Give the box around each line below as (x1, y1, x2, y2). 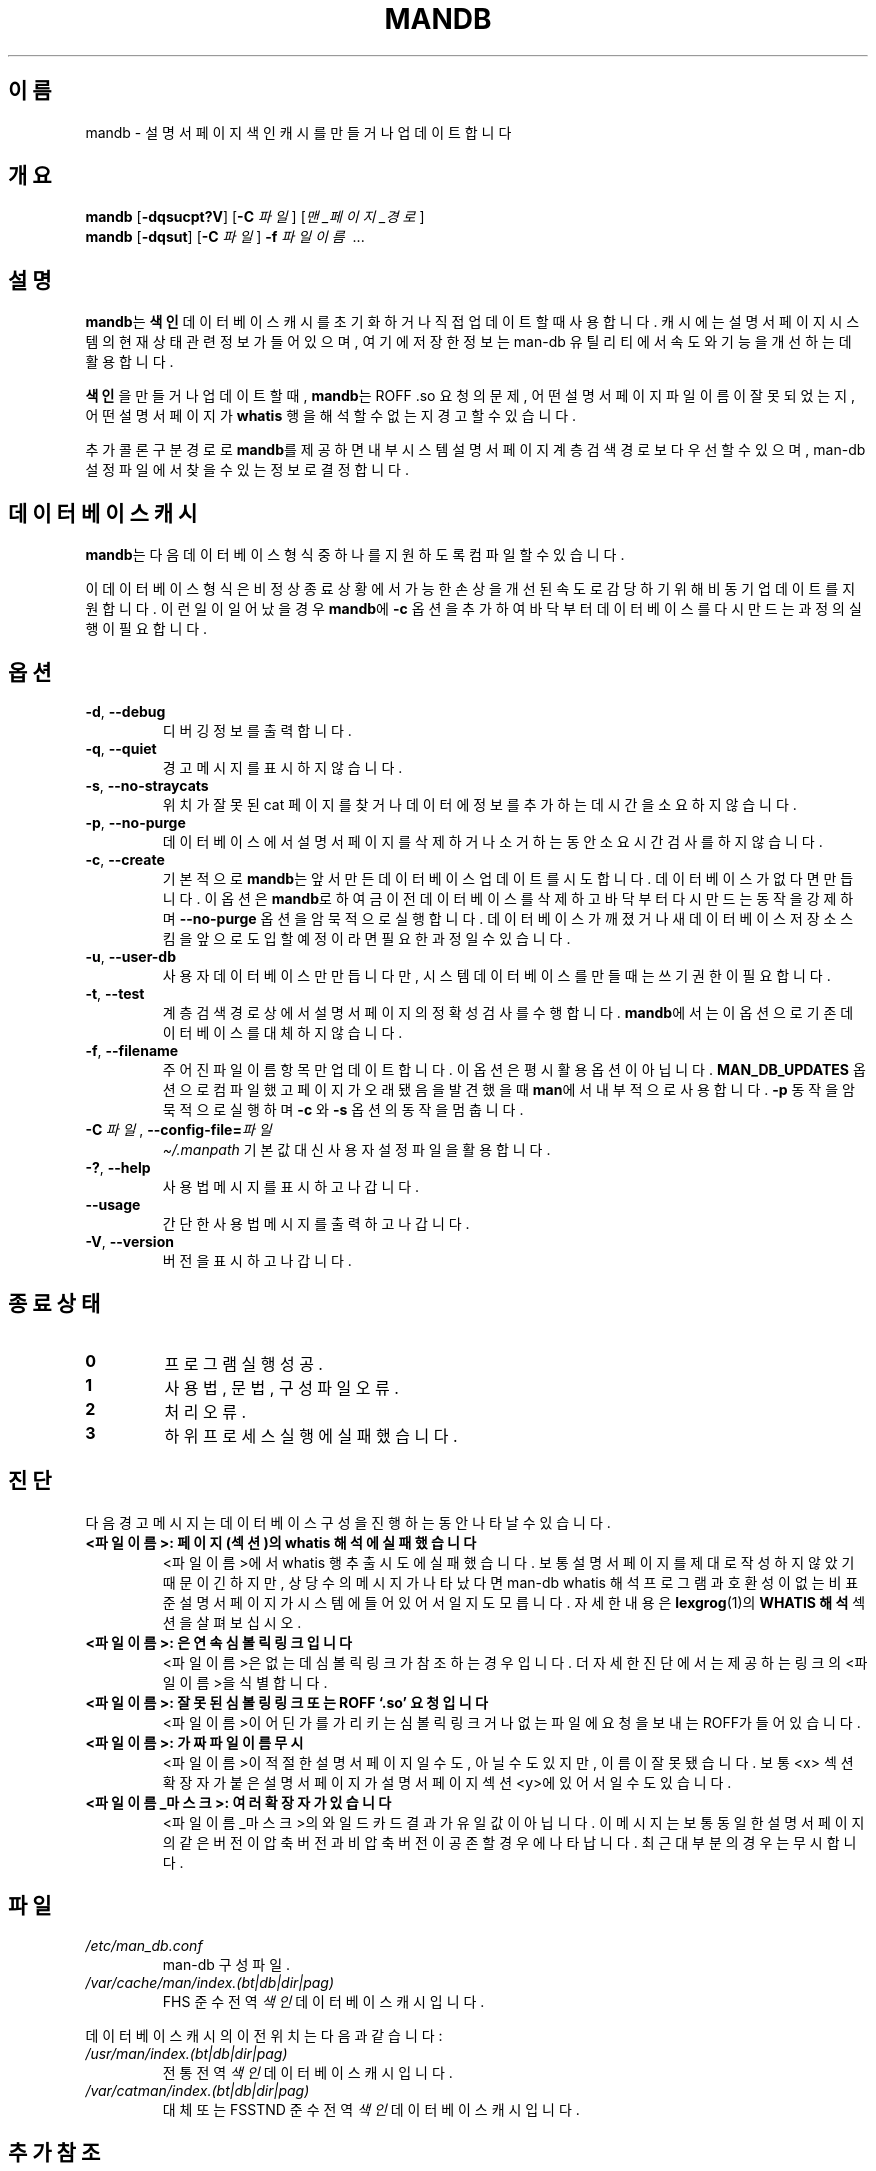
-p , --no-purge (85, 813, 186, 831)
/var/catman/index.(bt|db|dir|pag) (85, 2081, 310, 2099)
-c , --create (85, 850, 165, 868)
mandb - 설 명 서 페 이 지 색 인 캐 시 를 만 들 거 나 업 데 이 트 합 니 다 (85, 123, 512, 141)
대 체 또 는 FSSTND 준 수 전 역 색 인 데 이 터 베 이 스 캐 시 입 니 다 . (162, 2100, 580, 2118)
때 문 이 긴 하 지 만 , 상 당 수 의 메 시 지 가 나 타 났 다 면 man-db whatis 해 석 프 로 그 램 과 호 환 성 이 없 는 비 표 (162, 1573, 859, 1591)
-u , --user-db (85, 947, 177, 965)
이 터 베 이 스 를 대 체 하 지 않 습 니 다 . (162, 1023, 403, 1041)
